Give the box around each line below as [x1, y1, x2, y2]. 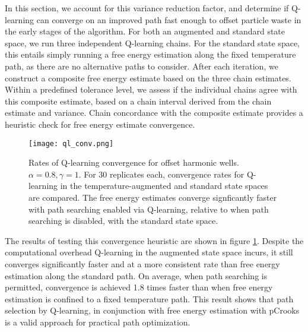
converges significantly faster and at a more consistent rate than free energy [5, 257, 280, 270]
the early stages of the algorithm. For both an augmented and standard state [5, 25, 285, 37]
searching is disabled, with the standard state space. [28, 214, 218, 227]
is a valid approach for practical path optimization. [5, 315, 190, 328]
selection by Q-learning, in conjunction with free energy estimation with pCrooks [5, 304, 300, 317]
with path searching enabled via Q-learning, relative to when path [28, 203, 269, 215]
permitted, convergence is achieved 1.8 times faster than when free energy [5, 281, 273, 293]
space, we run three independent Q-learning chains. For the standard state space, [5, 36, 300, 49]
